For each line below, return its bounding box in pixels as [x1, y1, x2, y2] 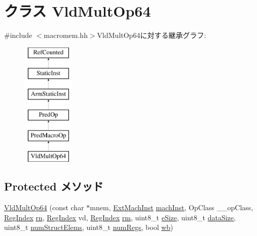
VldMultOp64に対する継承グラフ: [97, 30, 206, 40]
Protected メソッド [4, 178, 103, 194]
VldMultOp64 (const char [4, 202, 84, 213]
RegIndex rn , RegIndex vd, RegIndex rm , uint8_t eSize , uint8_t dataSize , [4, 212, 236, 222]
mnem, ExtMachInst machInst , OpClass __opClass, [90, 202, 253, 213]
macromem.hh [44, 30, 88, 40]
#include [4, 30, 32, 40]
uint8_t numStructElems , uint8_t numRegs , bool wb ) [4, 222, 173, 232]
